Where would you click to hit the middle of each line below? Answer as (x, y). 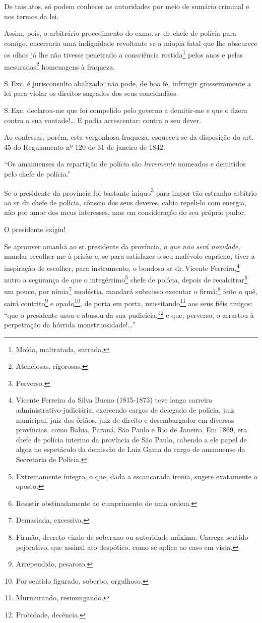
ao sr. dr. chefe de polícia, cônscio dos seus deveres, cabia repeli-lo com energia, (125, 202)
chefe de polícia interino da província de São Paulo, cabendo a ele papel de (131, 439)
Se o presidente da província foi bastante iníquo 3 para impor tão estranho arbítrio (130, 192)
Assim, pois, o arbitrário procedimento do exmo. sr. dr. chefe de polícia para (120, 33)
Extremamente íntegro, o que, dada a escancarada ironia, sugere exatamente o (137, 476)
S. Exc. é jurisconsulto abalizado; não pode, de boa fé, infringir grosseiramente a (127, 83)
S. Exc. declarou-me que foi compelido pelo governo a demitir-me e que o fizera (126, 110)
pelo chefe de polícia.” (38, 174)
